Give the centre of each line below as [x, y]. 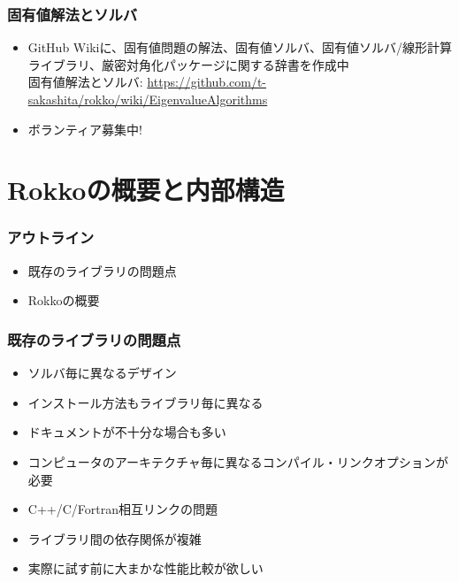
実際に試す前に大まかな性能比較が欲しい [145, 568]
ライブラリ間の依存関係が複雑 [115, 538]
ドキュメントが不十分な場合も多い [127, 432]
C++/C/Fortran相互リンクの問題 [122, 509]
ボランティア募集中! [85, 129]
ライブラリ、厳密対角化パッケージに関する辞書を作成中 [188, 64]
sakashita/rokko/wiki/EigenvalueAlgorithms [148, 99]
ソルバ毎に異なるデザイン [102, 373]
